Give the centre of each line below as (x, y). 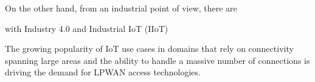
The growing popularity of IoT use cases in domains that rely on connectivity (149, 49)
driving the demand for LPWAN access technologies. (103, 72)
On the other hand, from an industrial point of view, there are (121, 8)
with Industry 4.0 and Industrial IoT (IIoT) (87, 28)
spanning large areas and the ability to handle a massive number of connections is (157, 60)
